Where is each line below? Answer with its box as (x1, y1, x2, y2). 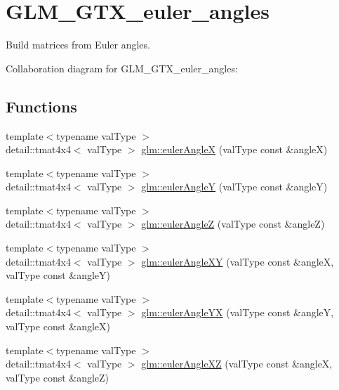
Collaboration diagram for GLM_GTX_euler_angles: (6, 60, 238, 75)
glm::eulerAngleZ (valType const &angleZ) (141, 216, 325, 231)
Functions (6, 95, 77, 117)
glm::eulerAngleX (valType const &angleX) (141, 142, 328, 157)
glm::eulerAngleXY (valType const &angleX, (141, 254, 334, 268)
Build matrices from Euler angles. (6, 37, 150, 52)
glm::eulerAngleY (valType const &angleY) (141, 179, 328, 194)
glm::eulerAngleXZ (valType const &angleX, (141, 356, 333, 371)
